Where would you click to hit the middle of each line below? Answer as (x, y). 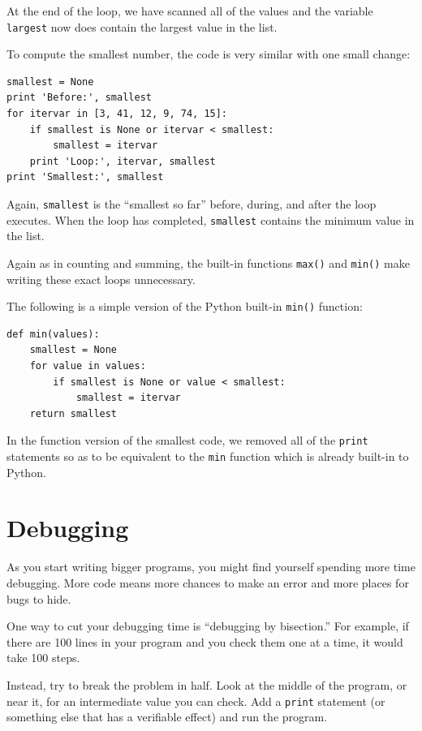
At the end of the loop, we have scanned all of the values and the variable (190, 11)
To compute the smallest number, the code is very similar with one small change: (209, 54)
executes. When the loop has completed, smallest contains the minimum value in (211, 219)
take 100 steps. (43, 658)
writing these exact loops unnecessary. (101, 279)
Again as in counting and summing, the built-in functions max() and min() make (208, 262)
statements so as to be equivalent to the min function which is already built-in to (208, 456)
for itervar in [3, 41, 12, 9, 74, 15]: (117, 114)
